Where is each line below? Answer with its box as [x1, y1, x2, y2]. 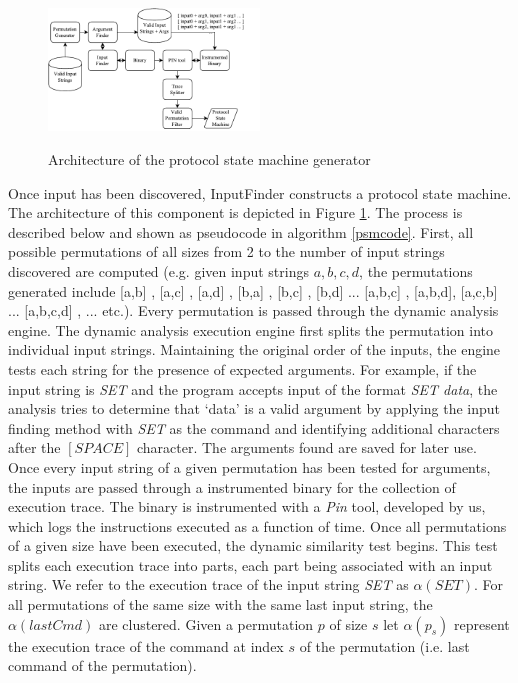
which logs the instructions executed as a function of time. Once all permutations [8, 515, 507, 536]
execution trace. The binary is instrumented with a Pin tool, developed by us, [8, 496, 486, 517]
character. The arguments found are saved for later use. [136, 437, 477, 458]
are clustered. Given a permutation [98, 613, 314, 634]
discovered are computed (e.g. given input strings [8, 260, 309, 281]
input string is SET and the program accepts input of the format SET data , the [8, 378, 498, 399]
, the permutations [359, 260, 473, 281]
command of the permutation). [8, 655, 197, 676]
